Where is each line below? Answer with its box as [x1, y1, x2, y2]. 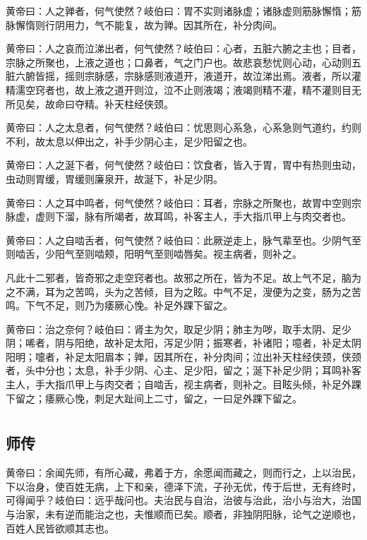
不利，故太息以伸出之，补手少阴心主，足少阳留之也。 [6, 133, 253, 148]
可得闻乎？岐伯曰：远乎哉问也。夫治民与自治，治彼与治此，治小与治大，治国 [6, 493, 361, 508]
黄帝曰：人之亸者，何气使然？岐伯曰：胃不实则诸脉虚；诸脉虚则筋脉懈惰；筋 [6, 4, 361, 18]
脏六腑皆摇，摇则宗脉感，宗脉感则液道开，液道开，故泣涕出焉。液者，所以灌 [6, 68, 361, 83]
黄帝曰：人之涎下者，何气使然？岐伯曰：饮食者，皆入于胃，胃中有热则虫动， [6, 157, 361, 172]
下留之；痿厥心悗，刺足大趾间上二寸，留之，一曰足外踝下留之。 [6, 390, 302, 405]
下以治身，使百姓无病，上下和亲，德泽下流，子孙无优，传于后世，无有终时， [6, 479, 361, 493]
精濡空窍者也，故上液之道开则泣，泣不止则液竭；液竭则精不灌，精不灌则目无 [6, 82, 361, 97]
